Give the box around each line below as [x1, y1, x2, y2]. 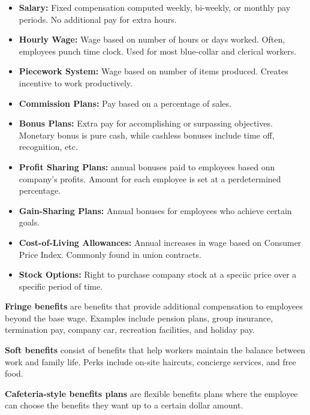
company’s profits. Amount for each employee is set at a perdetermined [19, 172, 281, 185]
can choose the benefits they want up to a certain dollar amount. [5, 399, 243, 411]
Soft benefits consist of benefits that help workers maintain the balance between [5, 344, 306, 356]
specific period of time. [19, 279, 103, 292]
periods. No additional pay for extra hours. [19, 13, 177, 25]
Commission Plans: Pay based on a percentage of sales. [19, 97, 231, 109]
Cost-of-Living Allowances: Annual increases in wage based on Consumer [19, 236, 302, 248]
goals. [19, 216, 40, 228]
